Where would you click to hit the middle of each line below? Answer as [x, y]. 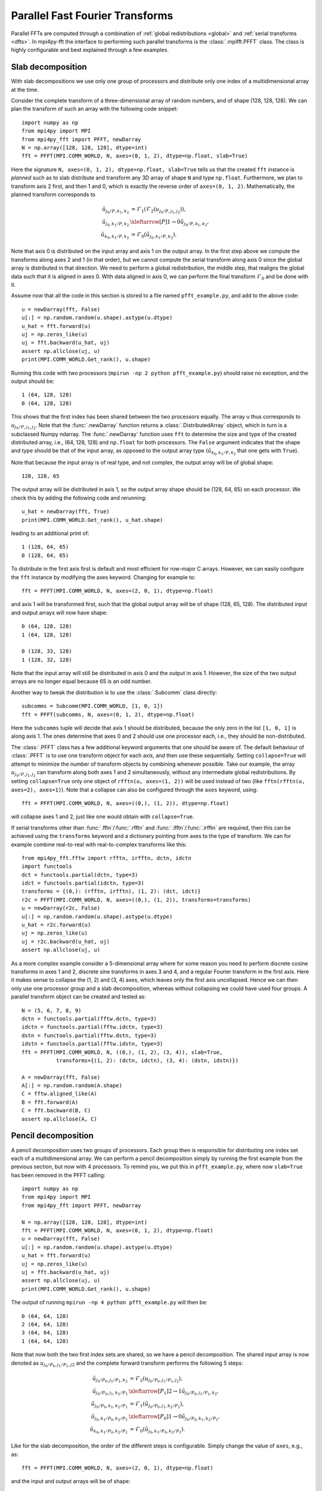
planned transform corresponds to [53, 194]
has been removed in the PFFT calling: [58, 1175]
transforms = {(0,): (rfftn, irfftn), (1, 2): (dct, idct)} [111, 891]
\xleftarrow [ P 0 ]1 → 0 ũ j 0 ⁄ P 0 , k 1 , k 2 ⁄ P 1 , [174, 1418]
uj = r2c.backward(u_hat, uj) [66, 941]
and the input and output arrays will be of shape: [71, 1481]
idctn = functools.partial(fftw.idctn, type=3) [92, 1027]
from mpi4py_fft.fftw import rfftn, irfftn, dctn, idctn [107, 858]
